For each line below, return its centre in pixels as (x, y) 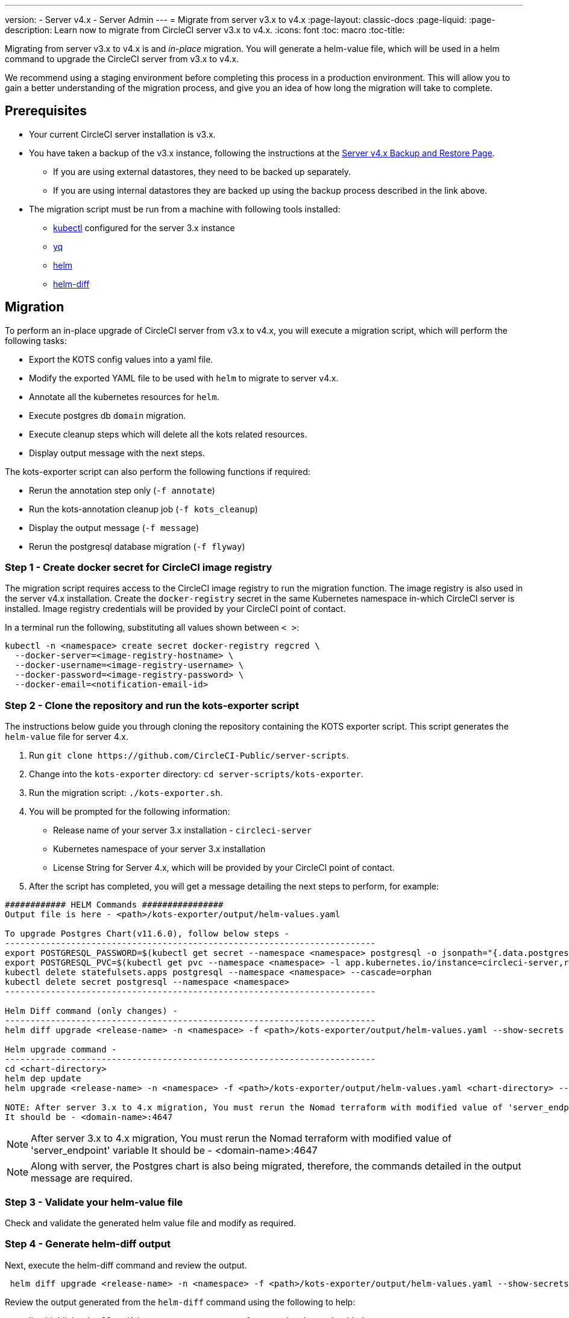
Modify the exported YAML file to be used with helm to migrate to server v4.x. (184, 378)
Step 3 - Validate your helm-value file (94, 1202)
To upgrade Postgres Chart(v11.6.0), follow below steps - (147, 934)
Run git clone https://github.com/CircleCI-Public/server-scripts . (189, 756)
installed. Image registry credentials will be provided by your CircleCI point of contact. (175, 609)
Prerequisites (46, 111)
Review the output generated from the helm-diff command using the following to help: (180, 1302)
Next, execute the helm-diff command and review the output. (126, 1265)
